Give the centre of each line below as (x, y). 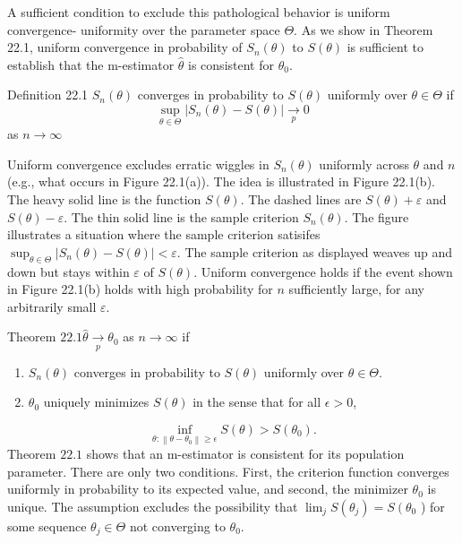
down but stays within (68, 271)
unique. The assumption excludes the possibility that (153, 506)
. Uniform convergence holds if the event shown (323, 271)
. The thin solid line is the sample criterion (181, 216)
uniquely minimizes (96, 402)
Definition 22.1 (48, 95)
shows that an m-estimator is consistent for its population (245, 454)
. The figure (376, 216)
